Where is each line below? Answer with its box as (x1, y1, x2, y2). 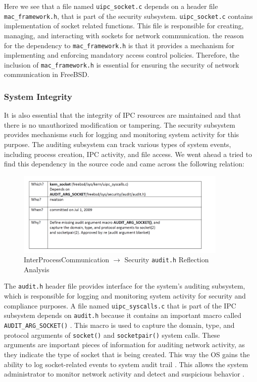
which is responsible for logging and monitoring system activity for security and (4, 291, 246, 301)
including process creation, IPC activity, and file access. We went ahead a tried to (4, 149, 252, 159)
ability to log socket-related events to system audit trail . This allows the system (4, 359, 248, 369)
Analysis (24, 264, 50, 274)
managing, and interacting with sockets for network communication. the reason (4, 30, 244, 40)
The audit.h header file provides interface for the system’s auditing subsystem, (4, 281, 245, 291)
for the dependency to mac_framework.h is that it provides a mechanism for (4, 40, 235, 50)
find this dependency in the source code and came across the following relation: (4, 158, 245, 169)
